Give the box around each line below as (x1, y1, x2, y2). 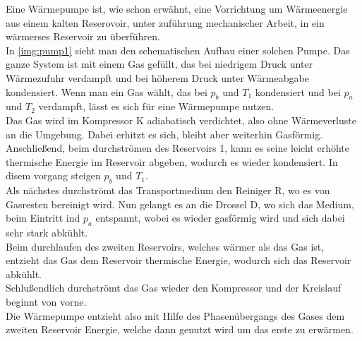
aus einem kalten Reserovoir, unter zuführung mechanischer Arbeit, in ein (6, 15, 325, 30)
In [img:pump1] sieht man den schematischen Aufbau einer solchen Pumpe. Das (6, 42, 350, 57)
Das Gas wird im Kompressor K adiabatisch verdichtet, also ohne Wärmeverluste (6, 112, 356, 127)
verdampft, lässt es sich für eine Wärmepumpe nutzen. (38, 99, 274, 114)
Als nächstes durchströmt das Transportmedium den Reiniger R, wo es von (6, 183, 330, 198)
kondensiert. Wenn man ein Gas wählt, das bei (6, 84, 207, 99)
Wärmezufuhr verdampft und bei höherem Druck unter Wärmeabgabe (6, 70, 309, 85)
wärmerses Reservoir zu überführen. (6, 29, 160, 44)
